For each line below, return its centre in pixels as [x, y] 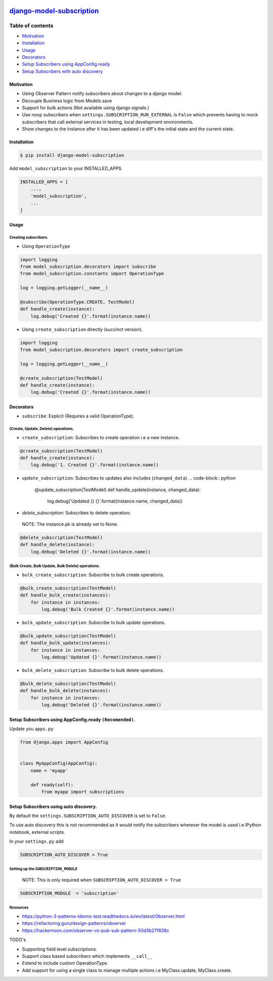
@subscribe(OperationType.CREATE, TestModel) [77, 302]
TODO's [18, 940]
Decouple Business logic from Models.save [67, 101]
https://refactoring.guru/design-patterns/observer [74, 923]
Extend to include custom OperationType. [65, 963]
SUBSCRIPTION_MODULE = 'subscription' [69, 893]
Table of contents [31, 26]
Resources [19, 908]
